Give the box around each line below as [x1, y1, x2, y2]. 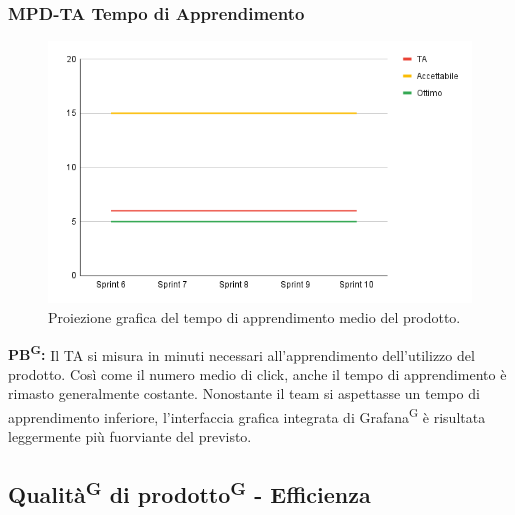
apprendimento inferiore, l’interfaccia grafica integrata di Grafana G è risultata [8, 404, 486, 427]
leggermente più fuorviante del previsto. [8, 426, 252, 447]
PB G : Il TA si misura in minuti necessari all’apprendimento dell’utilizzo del [8, 341, 475, 365]
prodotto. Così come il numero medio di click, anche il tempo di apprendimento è [8, 363, 507, 384]
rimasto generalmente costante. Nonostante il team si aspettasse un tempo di [8, 383, 480, 404]
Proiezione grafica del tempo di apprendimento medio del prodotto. [48, 306, 461, 327]
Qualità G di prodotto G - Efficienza [8, 475, 371, 510]
